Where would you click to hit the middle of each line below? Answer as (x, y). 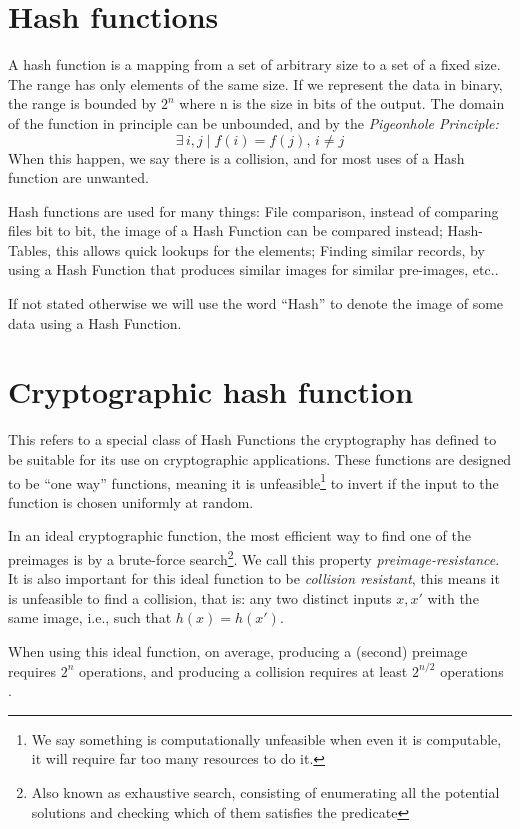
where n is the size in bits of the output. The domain (342, 103)
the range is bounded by (82, 103)
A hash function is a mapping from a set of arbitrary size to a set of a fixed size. (254, 64)
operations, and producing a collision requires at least (243, 670)
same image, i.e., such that (90, 617)
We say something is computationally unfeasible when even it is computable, (266, 738)
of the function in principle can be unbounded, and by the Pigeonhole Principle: (253, 122)
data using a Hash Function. (95, 322)
